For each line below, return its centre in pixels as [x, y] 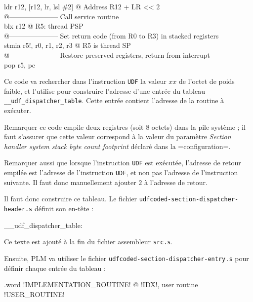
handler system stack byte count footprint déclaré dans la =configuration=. [117, 146]
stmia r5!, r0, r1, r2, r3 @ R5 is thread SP [67, 45]
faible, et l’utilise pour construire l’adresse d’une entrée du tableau [105, 91]
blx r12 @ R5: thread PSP [44, 26]
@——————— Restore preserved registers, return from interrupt [107, 55]
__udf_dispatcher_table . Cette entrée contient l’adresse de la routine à [114, 100]
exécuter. [18, 110]
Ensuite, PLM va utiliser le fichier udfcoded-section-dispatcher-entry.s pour [126, 258]
